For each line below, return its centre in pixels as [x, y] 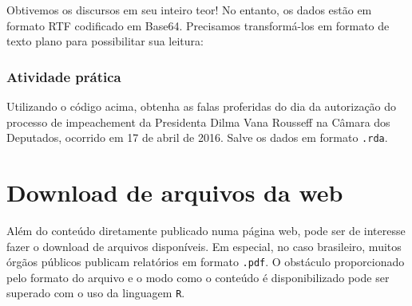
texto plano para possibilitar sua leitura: [105, 41]
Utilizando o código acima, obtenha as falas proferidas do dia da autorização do [202, 106]
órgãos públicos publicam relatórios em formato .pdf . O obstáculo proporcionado [206, 262]
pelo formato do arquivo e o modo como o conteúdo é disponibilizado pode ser [198, 277]
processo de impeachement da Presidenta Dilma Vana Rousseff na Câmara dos [198, 122]
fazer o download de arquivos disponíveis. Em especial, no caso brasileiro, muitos [204, 246]
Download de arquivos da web [175, 192]
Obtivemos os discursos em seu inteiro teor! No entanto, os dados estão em [189, 10]
